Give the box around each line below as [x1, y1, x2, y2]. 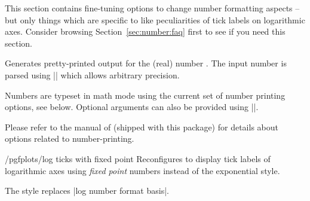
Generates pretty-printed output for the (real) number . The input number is [5, 57, 287, 69]
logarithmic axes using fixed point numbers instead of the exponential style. [5, 164, 280, 176]
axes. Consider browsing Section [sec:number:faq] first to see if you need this [5, 25, 286, 38]
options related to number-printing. [5, 132, 134, 145]
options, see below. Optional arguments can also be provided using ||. [5, 100, 259, 113]
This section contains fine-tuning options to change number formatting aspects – [5, 2, 300, 14]
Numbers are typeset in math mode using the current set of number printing [5, 89, 286, 101]
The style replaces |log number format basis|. [5, 184, 169, 197]
